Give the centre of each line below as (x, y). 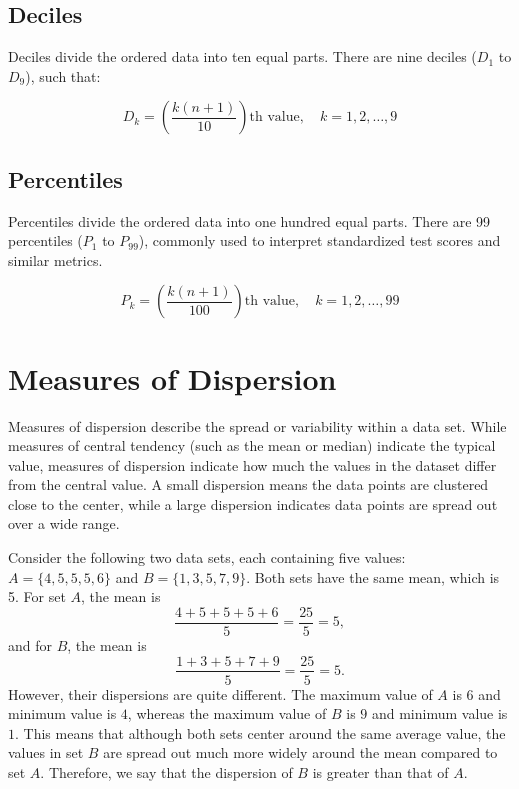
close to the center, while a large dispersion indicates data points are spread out (253, 503)
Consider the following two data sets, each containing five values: (207, 557)
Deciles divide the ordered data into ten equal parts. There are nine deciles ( (242, 56)
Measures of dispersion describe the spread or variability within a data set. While (257, 425)
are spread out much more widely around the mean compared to (300, 752)
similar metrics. (55, 259)
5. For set (37, 596)
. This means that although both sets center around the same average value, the (260, 732)
